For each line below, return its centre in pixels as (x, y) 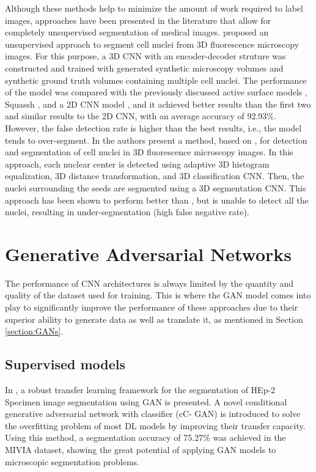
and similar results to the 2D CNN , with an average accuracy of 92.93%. (141, 116)
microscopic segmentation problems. (72, 461)
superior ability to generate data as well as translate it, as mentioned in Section (154, 319)
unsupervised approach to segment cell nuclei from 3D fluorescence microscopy (152, 44)
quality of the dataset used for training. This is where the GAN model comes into (158, 295)
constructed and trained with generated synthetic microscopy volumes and (144, 68)
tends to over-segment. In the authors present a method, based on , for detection (156, 140)
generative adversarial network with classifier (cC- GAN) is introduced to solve (153, 414)
